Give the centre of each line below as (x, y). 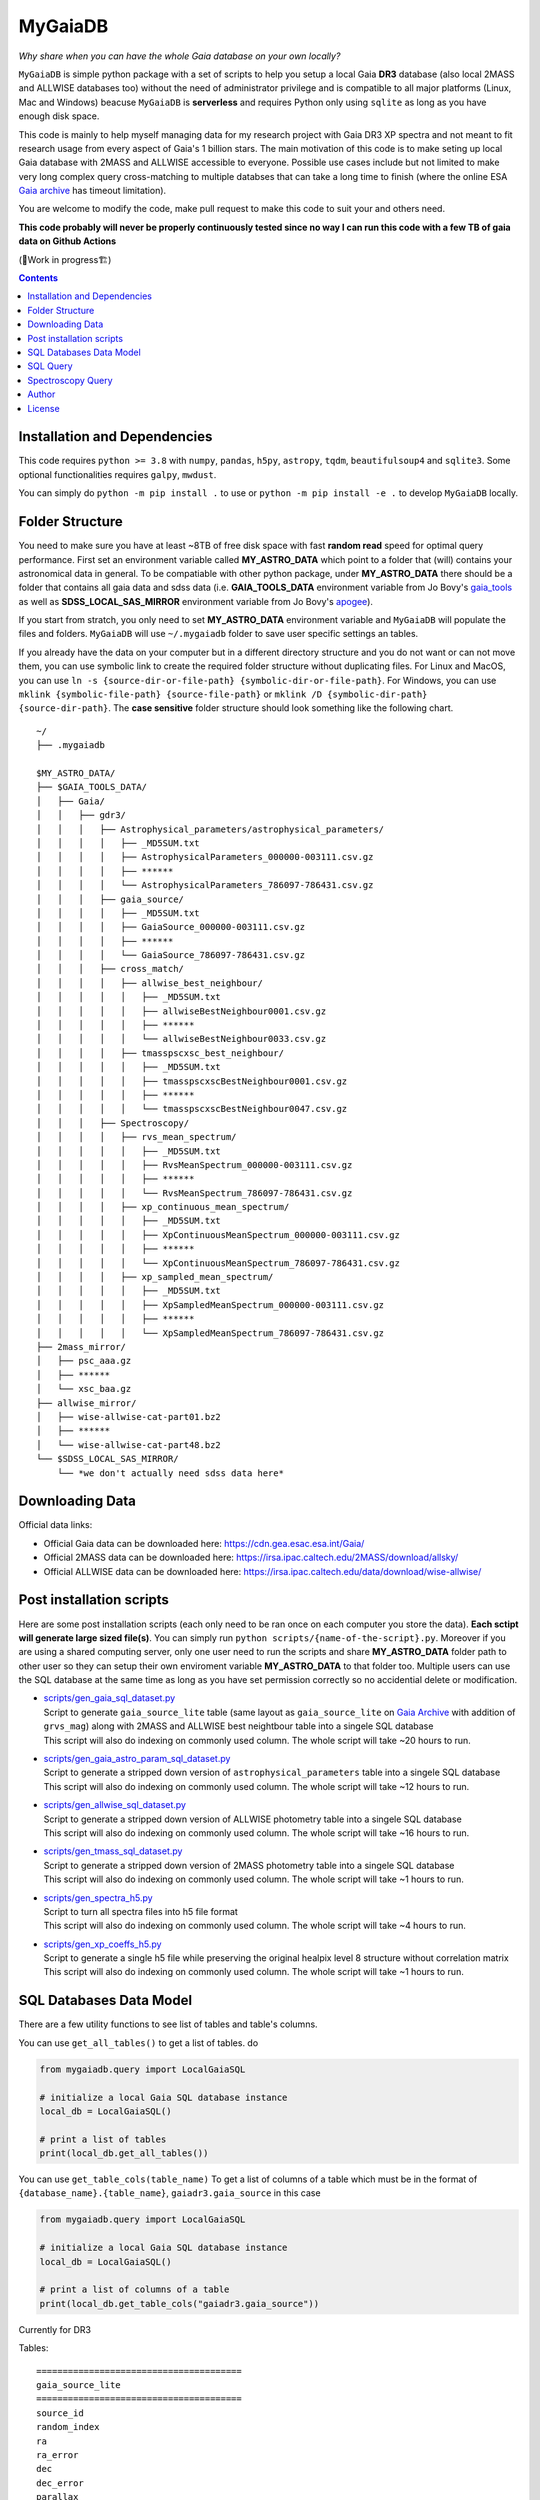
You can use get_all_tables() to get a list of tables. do (138, 2042)
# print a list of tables (103, 2139)
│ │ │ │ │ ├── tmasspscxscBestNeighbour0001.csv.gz (192, 1081)
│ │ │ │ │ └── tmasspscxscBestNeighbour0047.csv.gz (192, 1109)
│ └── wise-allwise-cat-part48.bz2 (129, 1444)
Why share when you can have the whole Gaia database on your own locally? (179, 56)
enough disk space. (59, 116)
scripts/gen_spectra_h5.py (98, 1897)
